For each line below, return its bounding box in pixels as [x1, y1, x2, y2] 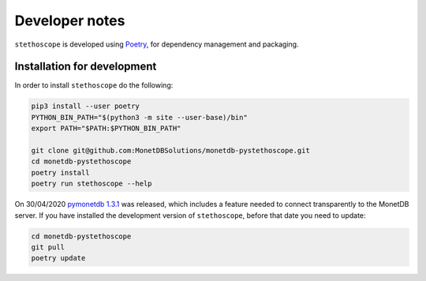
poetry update [31, 253, 86, 263]
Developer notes [14, 12, 125, 29]
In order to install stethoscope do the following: [14, 81, 174, 90]
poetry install [31, 168, 90, 177]
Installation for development [14, 60, 157, 73]
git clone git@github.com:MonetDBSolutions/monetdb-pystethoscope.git [31, 146, 311, 155]
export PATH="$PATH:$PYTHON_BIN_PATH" [31, 124, 181, 133]
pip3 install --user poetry [31, 102, 140, 111]
